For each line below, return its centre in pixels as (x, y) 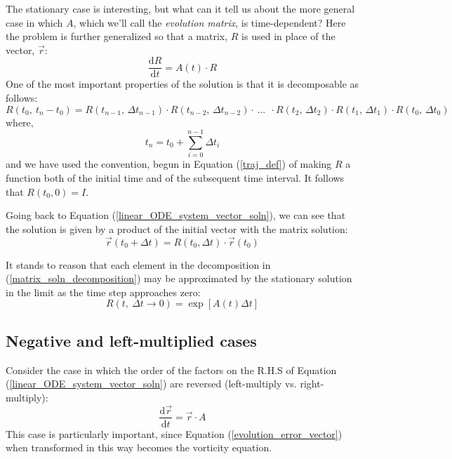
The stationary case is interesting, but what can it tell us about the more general (180, 8)
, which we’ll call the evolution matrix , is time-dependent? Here (210, 22)
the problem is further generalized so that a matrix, (117, 36)
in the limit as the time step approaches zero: (103, 292)
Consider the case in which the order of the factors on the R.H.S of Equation (171, 370)
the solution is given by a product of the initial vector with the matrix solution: (177, 228)
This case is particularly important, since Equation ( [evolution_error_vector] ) (174, 433)
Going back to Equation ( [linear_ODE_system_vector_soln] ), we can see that (176, 215)
